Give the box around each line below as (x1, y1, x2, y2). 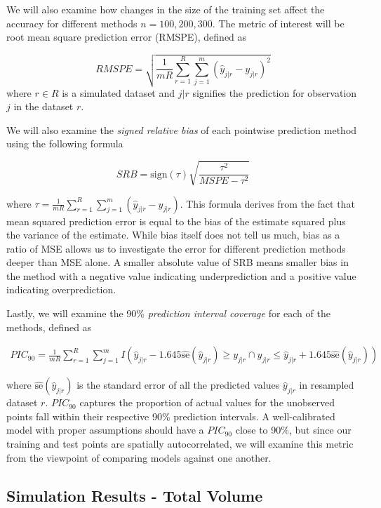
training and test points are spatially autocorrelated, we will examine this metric (6, 436, 354, 451)
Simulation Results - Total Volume (6, 484, 263, 506)
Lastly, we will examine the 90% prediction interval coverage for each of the (6, 306, 330, 321)
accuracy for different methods (6, 15, 138, 30)
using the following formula (6, 136, 123, 151)
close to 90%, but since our (235, 422, 352, 437)
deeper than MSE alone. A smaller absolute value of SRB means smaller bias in (6, 255, 349, 269)
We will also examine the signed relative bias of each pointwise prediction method (6, 122, 357, 137)
